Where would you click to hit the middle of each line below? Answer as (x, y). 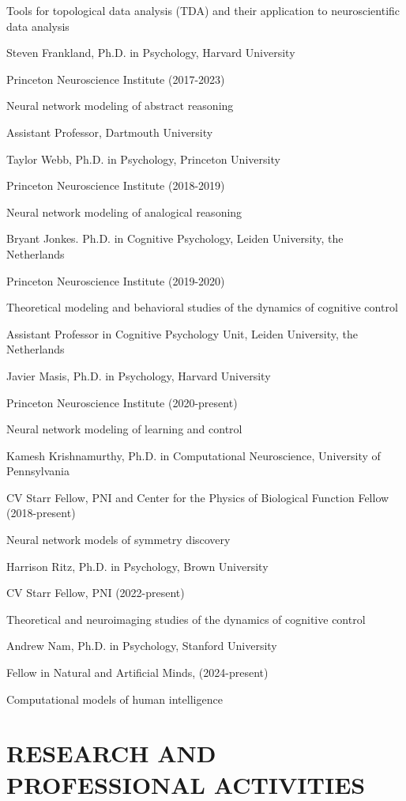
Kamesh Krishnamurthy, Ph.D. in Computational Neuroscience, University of (194, 455)
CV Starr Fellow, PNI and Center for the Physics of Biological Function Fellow (198, 497)
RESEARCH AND (111, 753)
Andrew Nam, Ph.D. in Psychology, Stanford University (142, 646)
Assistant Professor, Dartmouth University (110, 132)
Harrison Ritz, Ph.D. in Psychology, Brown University (137, 566)
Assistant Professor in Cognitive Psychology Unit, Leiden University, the (182, 333)
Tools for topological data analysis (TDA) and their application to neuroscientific (203, 10)
